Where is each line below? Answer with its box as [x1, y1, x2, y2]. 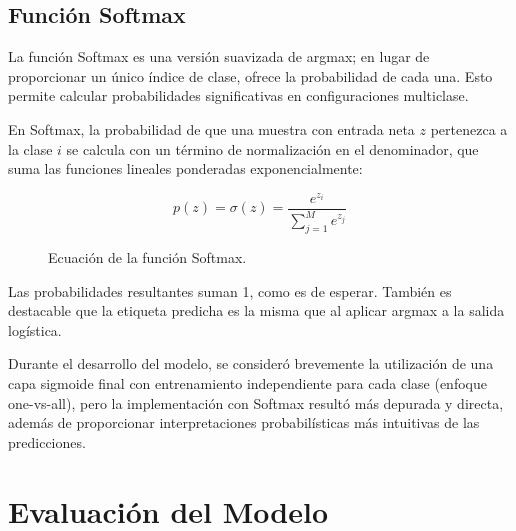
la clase [8, 138, 53, 159]
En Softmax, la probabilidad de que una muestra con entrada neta [8, 118, 415, 139]
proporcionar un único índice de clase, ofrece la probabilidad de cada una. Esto [8, 65, 493, 86]
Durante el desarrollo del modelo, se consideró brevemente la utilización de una [8, 353, 494, 374]
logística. [8, 319, 62, 340]
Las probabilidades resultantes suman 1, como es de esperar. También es [8, 280, 452, 301]
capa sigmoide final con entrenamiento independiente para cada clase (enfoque [8, 373, 487, 394]
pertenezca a [430, 118, 508, 139]
